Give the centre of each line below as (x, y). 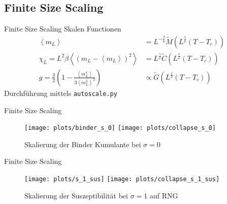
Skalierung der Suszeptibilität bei (76, 195)
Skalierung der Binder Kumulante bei (83, 144)
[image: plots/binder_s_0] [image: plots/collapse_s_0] (120, 128)
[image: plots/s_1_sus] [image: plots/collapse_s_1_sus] (122, 179)
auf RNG (164, 195)
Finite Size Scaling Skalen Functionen (63, 29)
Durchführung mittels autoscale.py (61, 93)
